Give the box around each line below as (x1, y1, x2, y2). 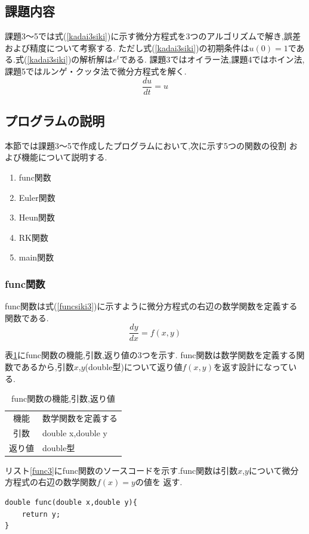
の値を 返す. (135, 476, 183, 488)
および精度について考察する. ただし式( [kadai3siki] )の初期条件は (5, 41, 249, 54)
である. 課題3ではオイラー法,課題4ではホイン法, (119, 53, 305, 66)
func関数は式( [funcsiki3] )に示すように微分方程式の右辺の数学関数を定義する (5, 300, 298, 312)
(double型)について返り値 (85, 361, 183, 373)
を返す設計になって (213, 361, 289, 373)
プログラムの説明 (5, 111, 105, 130)
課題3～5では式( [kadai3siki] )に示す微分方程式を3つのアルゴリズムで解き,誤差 (5, 30, 301, 42)
